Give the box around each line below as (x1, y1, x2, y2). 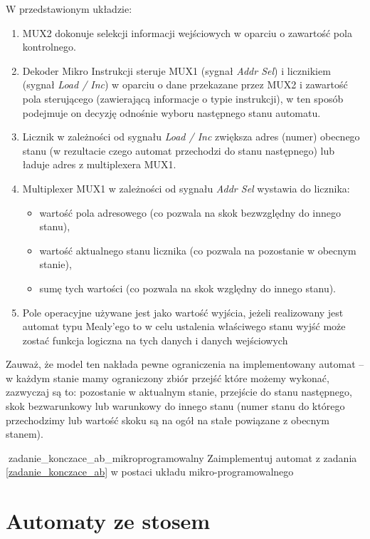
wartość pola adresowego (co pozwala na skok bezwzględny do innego (39, 205, 341, 220)
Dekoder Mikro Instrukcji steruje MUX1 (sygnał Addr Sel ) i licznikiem (22, 63, 331, 78)
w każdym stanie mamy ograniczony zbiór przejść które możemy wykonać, (6, 370, 329, 385)
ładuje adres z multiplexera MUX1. (22, 157, 176, 172)
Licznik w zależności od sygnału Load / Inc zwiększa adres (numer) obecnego (22, 129, 360, 144)
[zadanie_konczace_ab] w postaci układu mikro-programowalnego (6, 464, 294, 479)
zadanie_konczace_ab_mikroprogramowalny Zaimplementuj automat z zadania (8, 450, 357, 465)
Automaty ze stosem (6, 506, 211, 535)
